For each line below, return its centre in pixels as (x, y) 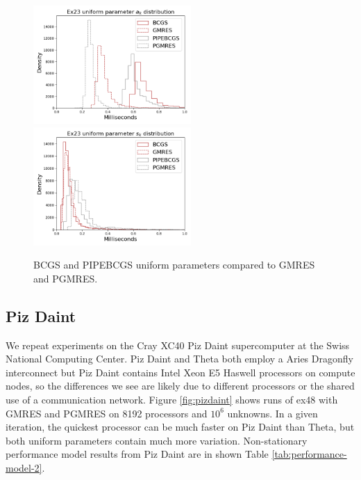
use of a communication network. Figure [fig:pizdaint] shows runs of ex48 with (172, 400)
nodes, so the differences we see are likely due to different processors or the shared (180, 386)
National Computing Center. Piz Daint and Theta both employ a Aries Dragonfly (179, 359)
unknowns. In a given (272, 413)
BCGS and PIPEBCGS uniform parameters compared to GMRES (174, 265)
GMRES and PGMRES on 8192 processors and (107, 413)
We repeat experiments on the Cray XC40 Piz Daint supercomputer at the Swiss (178, 345)
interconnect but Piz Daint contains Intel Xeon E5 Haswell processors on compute (180, 372)
